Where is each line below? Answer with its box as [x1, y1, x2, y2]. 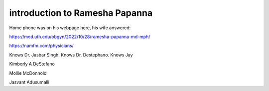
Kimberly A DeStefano [9, 61, 55, 67]
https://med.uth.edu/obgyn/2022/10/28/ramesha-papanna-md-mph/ [9, 34, 150, 40]
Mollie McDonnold [9, 70, 47, 76]
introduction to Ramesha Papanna [9, 7, 153, 18]
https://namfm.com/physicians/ [9, 43, 74, 49]
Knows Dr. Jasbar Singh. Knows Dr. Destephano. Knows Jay [9, 52, 133, 58]
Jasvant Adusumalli [9, 79, 50, 85]
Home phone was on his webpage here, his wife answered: [9, 25, 131, 31]
